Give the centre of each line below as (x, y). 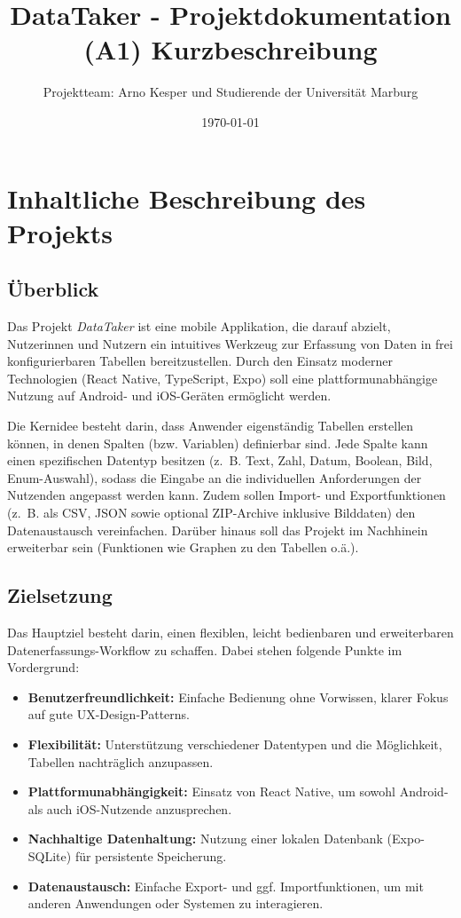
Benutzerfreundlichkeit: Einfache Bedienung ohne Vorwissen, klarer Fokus (238, 696)
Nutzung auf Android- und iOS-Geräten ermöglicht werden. (169, 396)
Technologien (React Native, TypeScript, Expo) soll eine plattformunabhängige (223, 378)
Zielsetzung (60, 595)
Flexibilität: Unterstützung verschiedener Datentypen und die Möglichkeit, (235, 744)
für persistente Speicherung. (151, 855)
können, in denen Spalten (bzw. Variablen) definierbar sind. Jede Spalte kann (218, 443)
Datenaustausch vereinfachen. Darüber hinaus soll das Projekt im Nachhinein (218, 530)
